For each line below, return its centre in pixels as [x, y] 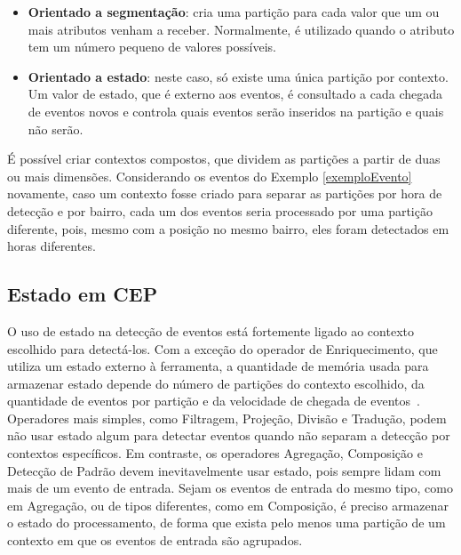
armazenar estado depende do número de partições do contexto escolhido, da [216, 383]
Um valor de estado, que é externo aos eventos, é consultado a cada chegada [235, 94]
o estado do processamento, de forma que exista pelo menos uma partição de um [227, 523]
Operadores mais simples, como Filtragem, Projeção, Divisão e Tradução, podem [227, 418]
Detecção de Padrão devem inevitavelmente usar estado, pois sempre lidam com [224, 470]
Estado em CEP [83, 294]
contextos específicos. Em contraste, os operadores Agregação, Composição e [215, 453]
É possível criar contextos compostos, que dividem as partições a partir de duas [224, 159]
